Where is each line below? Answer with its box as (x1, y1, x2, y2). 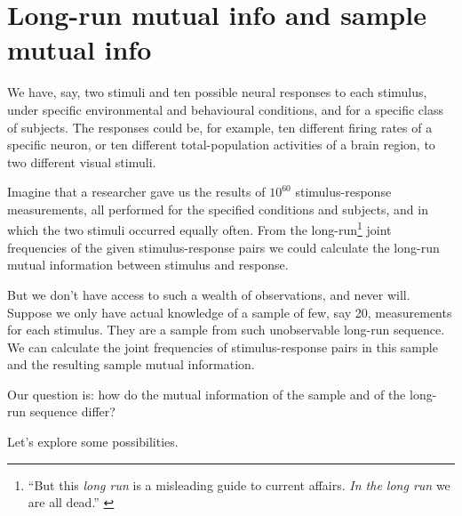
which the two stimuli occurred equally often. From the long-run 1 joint (7, 218, 392, 239)
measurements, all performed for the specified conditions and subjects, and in (7, 199, 428, 218)
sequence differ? (29, 402, 115, 421)
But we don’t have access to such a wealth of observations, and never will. (7, 285, 410, 303)
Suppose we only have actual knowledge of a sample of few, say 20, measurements (7, 302, 452, 321)
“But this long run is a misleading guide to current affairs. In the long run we (28, 475, 450, 494)
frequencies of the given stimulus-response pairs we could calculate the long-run (7, 238, 440, 256)
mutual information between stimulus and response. (7, 255, 289, 274)
